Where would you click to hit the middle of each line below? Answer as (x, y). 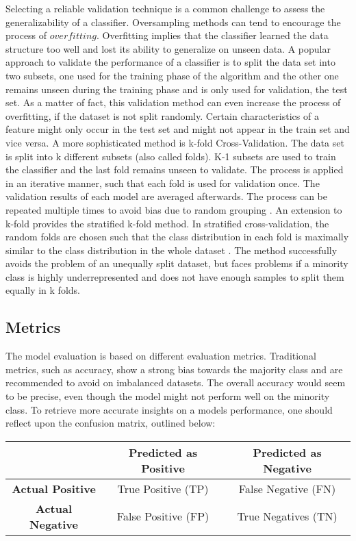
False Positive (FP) (163, 516)
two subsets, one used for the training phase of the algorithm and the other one (172, 75)
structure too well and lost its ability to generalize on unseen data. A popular (168, 48)
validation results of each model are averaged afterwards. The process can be (166, 196)
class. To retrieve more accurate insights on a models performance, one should (169, 409)
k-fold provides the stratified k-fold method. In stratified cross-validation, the (167, 223)
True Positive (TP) (163, 488)
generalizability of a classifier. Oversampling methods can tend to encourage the (173, 22)
